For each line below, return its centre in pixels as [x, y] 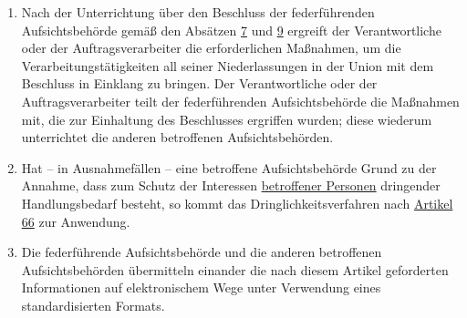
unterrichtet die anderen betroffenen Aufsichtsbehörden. [177, 137]
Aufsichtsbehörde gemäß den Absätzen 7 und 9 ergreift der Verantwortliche [231, 30]
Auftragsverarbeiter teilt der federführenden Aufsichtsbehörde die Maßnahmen [240, 101]
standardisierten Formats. [93, 305]
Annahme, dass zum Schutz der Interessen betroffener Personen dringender [231, 185]
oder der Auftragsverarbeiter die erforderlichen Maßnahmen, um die [211, 48]
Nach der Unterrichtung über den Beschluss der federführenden [198, 12]
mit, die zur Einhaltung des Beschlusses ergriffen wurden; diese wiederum [227, 119]
